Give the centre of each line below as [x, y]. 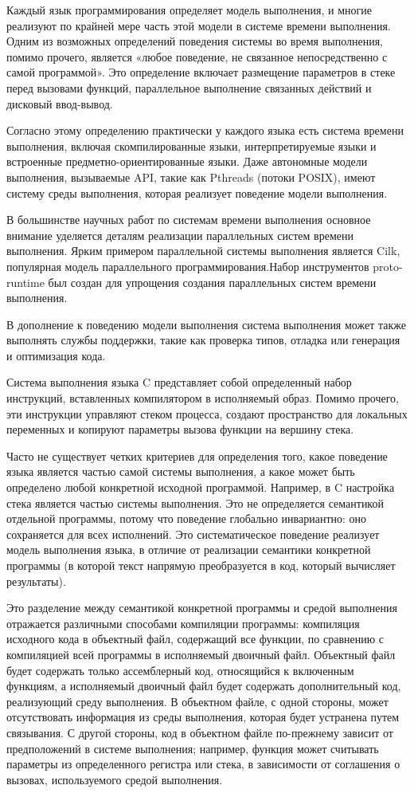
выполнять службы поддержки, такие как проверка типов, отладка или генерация [203, 340]
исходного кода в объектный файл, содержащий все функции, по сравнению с [195, 639]
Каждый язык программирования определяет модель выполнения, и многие [189, 10]
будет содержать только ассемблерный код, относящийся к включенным [180, 670]
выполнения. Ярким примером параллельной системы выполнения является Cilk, [203, 251]
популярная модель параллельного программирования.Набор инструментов [188, 266]
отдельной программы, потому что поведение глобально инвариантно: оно [187, 518]
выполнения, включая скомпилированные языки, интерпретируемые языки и [191, 145]
